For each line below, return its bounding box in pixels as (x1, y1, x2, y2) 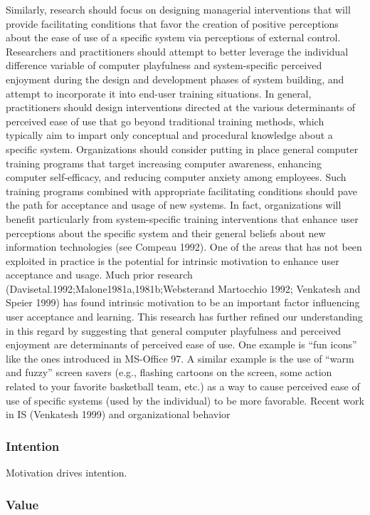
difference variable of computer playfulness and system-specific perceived (6, 58, 322, 73)
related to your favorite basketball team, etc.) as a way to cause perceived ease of (6, 379, 360, 394)
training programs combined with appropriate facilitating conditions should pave (6, 183, 358, 198)
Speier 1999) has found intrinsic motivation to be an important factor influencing (6, 295, 360, 310)
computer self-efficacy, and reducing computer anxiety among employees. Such (6, 170, 347, 184)
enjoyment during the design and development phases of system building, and (6, 71, 344, 86)
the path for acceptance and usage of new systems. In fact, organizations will (6, 197, 342, 212)
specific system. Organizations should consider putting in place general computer (6, 141, 359, 156)
